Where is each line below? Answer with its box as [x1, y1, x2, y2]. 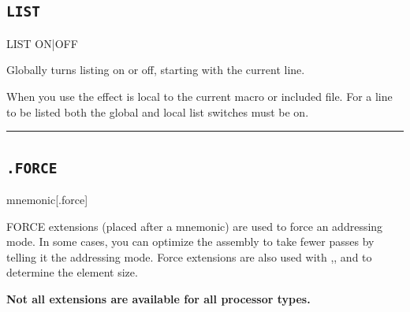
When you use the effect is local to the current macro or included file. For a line [6, 87, 393, 104]
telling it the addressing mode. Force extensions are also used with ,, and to [6, 248, 372, 265]
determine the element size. [6, 264, 138, 280]
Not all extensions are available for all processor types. [6, 290, 311, 306]
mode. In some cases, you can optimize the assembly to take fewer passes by [6, 233, 375, 250]
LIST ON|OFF [6, 35, 78, 51]
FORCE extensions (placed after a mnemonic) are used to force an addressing [6, 217, 383, 234]
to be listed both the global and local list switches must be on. [6, 103, 309, 120]
